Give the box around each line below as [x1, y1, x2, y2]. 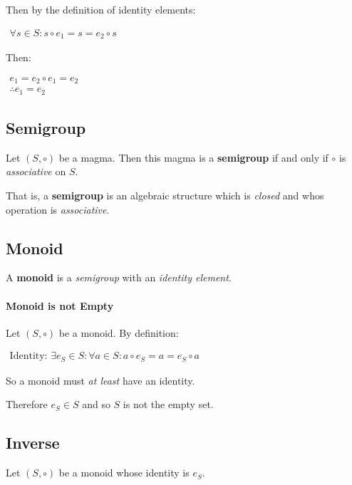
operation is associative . [6, 202, 110, 217]
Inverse [6, 432, 60, 454]
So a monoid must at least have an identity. [6, 372, 195, 387]
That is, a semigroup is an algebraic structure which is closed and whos [6, 188, 324, 203]
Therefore [6, 397, 48, 412]
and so [82, 397, 110, 412]
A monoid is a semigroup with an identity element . [6, 270, 232, 285]
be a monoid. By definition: [58, 325, 179, 340]
